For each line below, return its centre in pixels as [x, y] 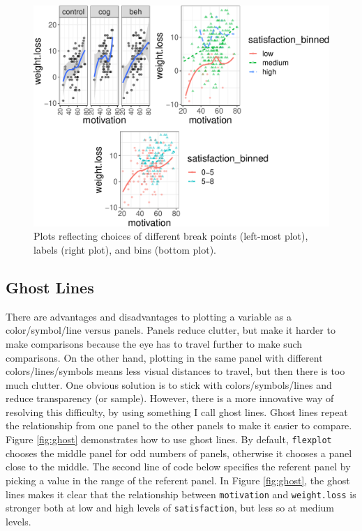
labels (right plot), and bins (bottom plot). [125, 249]
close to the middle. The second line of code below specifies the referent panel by [178, 467]
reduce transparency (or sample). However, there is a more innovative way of [170, 398]
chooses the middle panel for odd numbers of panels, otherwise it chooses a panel [179, 453]
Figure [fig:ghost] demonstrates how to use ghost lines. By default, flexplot [169, 439]
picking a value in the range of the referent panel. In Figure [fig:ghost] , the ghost [178, 480]
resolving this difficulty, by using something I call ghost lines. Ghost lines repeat [177, 411]
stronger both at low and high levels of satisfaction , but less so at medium [170, 508]
